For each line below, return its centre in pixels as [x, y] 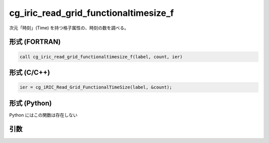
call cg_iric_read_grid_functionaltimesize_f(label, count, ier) [101, 57]
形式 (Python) [31, 103]
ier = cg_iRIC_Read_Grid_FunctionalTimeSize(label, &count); [96, 87]
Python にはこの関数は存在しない [43, 115]
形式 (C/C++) [30, 72]
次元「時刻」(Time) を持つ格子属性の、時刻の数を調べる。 [69, 28]
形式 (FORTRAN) [35, 42]
